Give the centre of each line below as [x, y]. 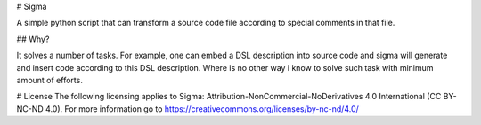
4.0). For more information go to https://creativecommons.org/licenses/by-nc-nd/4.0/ [202, 109]
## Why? [33, 39]
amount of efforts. [50, 80]
